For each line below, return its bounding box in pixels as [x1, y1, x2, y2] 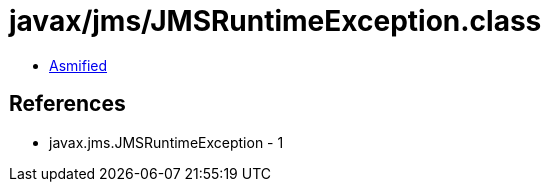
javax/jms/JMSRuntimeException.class [9, 4, 542, 38]
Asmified [49, 56, 108, 74]
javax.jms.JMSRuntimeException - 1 [49, 133, 284, 151]
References [9, 91, 126, 117]
